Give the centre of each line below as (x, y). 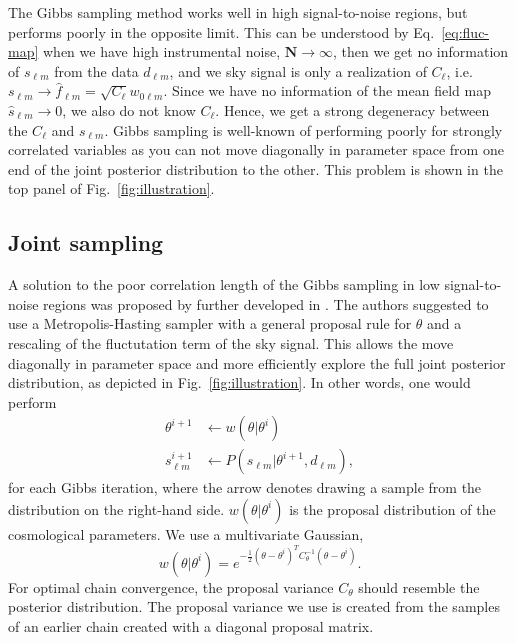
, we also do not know (129, 109)
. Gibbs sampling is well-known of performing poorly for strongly (303, 129)
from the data (96, 70)
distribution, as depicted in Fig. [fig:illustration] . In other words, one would (239, 382)
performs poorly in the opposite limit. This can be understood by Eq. (221, 31)
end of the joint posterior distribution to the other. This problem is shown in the (255, 168)
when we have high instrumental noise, (162, 51)
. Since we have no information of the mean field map (327, 90)
